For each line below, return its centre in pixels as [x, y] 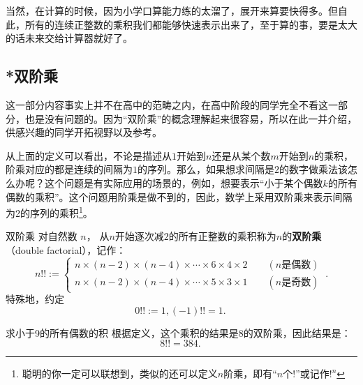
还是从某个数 [241, 155]
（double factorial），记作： [66, 249]
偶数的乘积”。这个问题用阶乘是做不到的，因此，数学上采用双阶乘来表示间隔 [179, 196]
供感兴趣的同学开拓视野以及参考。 [84, 132]
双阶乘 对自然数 [42, 236]
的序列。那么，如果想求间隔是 [206, 169]
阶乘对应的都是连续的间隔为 [69, 169]
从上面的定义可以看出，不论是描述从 [89, 155]
